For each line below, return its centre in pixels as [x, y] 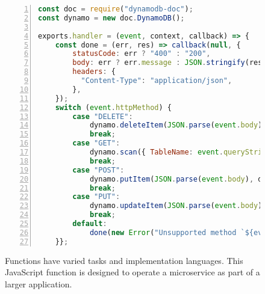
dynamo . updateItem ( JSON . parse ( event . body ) [176, 206]
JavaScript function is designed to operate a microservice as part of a [132, 272]
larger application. [39, 283]
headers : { [94, 72]
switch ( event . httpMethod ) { [113, 107]
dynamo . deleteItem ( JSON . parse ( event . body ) [176, 125]
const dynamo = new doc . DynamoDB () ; [111, 18]
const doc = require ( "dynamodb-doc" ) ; [116, 9]
